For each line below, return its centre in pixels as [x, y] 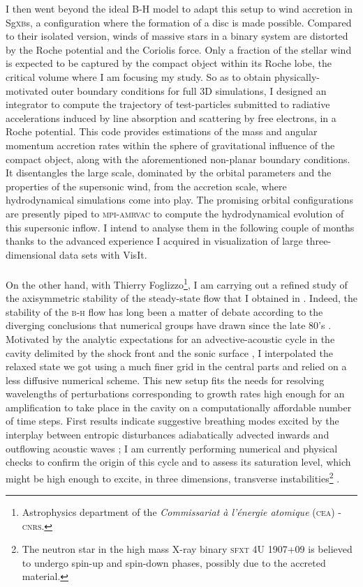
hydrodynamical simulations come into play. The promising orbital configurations [179, 200]
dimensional [31, 254]
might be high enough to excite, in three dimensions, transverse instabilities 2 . [173, 477]
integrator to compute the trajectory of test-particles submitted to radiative [168, 104]
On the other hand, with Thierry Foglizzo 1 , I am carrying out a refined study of [177, 283]
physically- [297, 76]
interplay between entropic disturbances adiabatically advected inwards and [168, 435]
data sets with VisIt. [103, 254]
